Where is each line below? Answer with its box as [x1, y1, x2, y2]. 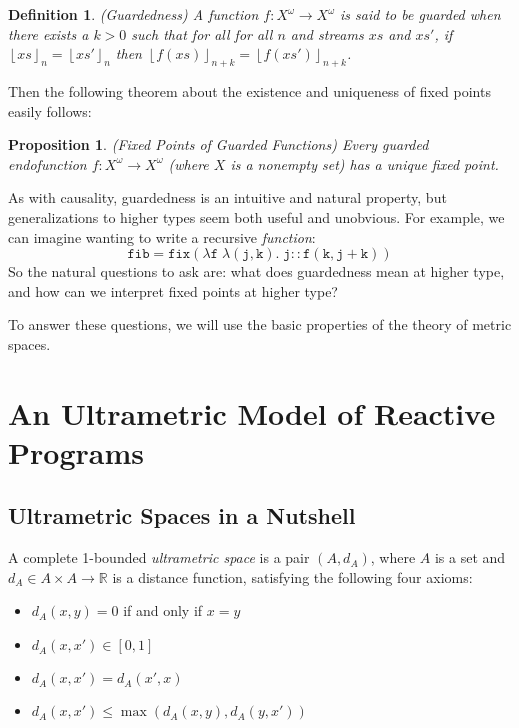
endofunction [8, 153, 87, 174]
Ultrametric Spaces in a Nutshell [8, 500, 356, 531]
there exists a [8, 23, 89, 44]
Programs [8, 431, 144, 472]
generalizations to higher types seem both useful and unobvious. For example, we [8, 206, 505, 227]
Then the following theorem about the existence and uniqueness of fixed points [8, 80, 491, 101]
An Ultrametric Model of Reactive [8, 392, 496, 433]
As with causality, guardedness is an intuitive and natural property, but [8, 187, 447, 208]
